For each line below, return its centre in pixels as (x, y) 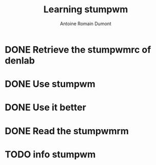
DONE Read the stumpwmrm (67, 131)
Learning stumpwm (86, 9)
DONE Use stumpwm (50, 84)
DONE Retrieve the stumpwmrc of (78, 49)
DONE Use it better (46, 107)
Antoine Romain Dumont (86, 24)
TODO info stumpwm (50, 154)
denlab (20, 60)
